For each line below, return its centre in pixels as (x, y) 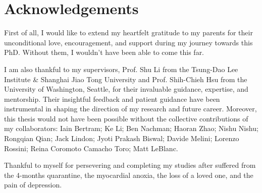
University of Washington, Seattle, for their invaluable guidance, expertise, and (126, 89)
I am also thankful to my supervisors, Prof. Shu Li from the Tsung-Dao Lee (121, 69)
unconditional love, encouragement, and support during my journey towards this (128, 42)
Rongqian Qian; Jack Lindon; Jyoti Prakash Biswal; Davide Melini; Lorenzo (122, 138)
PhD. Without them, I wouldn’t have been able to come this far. (104, 52)
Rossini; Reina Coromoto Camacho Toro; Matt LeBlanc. (91, 148)
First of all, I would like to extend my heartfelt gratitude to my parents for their (128, 33)
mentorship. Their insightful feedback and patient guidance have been (112, 99)
